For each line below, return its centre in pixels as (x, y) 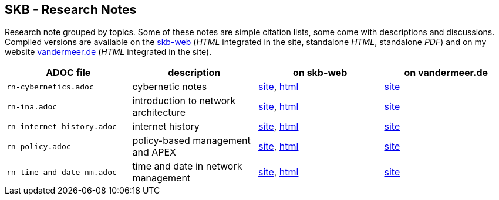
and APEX (154, 152)
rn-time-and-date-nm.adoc (62, 172)
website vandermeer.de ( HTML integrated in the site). (108, 52)
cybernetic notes (170, 87)
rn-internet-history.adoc (62, 126)
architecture (159, 113)
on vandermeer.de (446, 73)
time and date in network (187, 166)
